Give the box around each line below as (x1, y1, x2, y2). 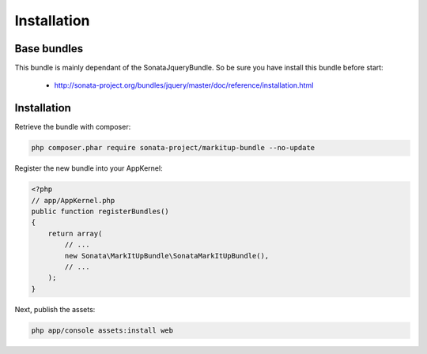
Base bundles (14, 42, 83, 55)
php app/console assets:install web (31, 326, 174, 335)
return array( (47, 229, 103, 238)
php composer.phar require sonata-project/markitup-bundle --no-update (31, 143, 316, 153)
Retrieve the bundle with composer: (14, 122, 131, 132)
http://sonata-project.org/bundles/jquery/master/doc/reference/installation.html (54, 81, 314, 90)
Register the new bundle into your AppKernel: (14, 164, 163, 173)
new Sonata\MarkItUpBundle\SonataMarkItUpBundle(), (64, 251, 270, 260)
